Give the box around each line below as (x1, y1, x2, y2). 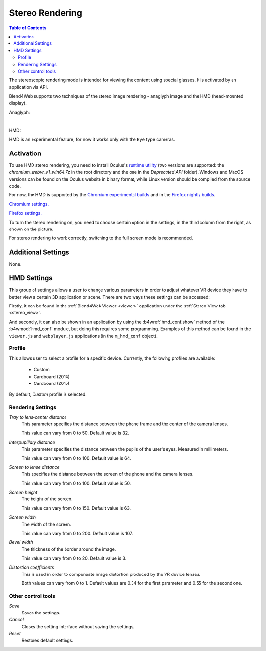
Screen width (9, 514, 36, 520)
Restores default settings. (21, 637, 74, 644)
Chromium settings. (9, 201, 49, 207)
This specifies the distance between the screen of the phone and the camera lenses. (21, 471, 194, 477)
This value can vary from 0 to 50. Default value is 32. (21, 430, 129, 436)
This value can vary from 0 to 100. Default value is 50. (21, 480, 131, 486)
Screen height (9, 489, 38, 495)
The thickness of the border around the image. (21, 546, 116, 552)
